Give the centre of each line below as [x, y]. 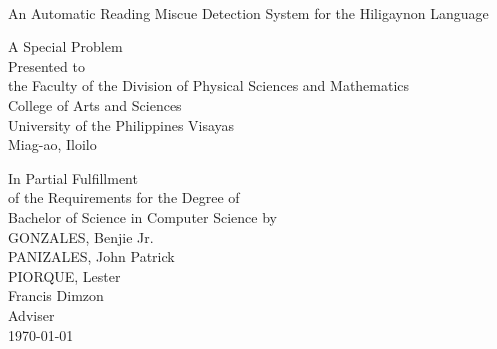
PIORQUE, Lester [64, 275]
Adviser [31, 314]
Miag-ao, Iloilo [52, 144]
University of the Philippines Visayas [121, 124]
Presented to [46, 65]
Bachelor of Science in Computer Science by [142, 216]
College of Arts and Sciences [95, 104]
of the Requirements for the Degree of [124, 197]
